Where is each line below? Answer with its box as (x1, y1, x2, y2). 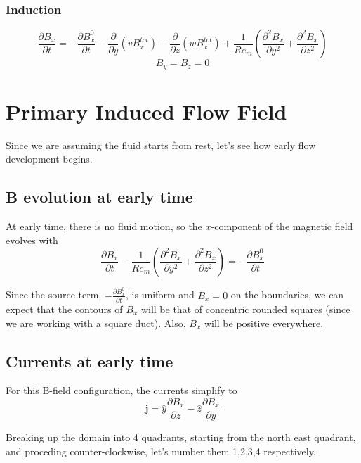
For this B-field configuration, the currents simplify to (6, 383, 237, 398)
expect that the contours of (6, 301, 123, 316)
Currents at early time (6, 350, 173, 372)
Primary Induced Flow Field (6, 96, 287, 125)
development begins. (6, 151, 93, 166)
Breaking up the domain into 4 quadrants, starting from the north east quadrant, (6, 430, 356, 445)
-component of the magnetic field (211, 219, 353, 234)
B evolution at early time (6, 186, 193, 208)
